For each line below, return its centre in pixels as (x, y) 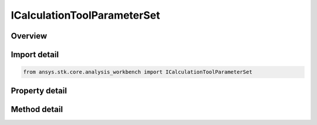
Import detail (35, 55)
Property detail (39, 91)
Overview (29, 36)
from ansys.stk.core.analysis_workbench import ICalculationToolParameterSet (138, 72)
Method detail (37, 109)
